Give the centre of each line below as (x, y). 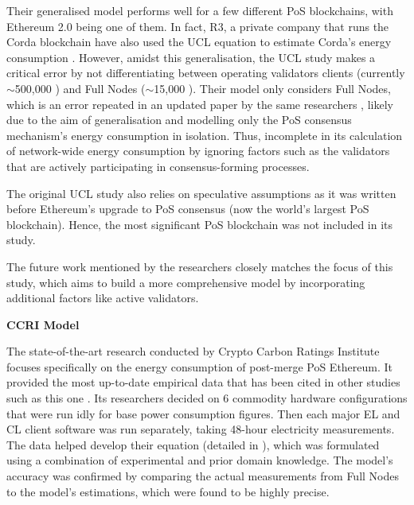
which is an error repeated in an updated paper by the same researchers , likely (200, 104)
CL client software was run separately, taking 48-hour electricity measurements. (201, 429)
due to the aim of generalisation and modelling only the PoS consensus (179, 120)
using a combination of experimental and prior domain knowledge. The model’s (200, 460)
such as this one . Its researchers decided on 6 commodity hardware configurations (207, 398)
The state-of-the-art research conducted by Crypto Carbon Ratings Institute (193, 351)
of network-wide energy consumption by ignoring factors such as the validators (198, 151)
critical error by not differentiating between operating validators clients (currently (206, 73)
